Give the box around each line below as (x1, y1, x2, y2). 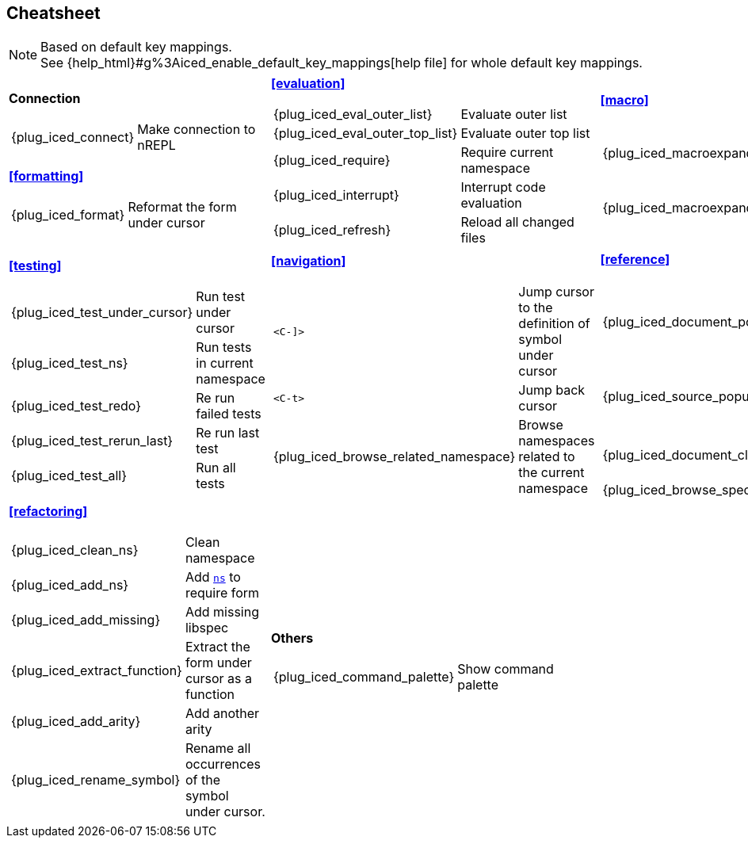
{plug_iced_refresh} (273, 222, 391, 239)
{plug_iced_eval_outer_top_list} (273, 125, 458, 142)
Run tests (196, 339, 252, 356)
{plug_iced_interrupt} (273, 187, 399, 204)
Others (270, 630, 314, 647)
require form (185, 585, 260, 601)
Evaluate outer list (460, 106, 567, 123)
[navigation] (270, 253, 346, 269)
